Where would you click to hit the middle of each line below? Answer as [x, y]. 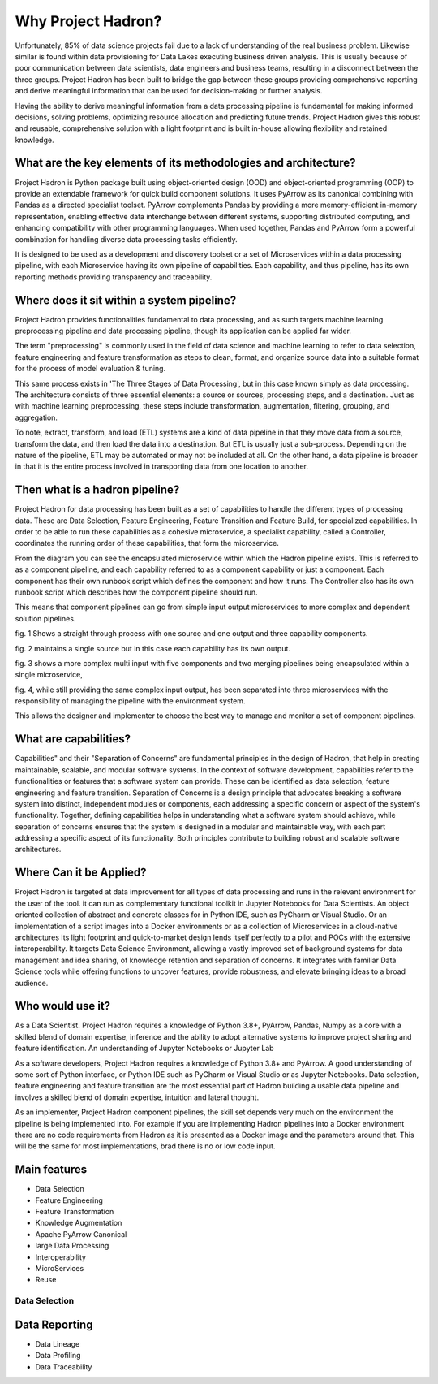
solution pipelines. [45, 618]
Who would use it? [63, 1006]
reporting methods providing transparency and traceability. [114, 277]
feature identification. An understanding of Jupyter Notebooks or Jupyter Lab [145, 1049]
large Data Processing [72, 1246]
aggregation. [36, 417]
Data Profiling [58, 1356]
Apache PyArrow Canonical [81, 1234]
